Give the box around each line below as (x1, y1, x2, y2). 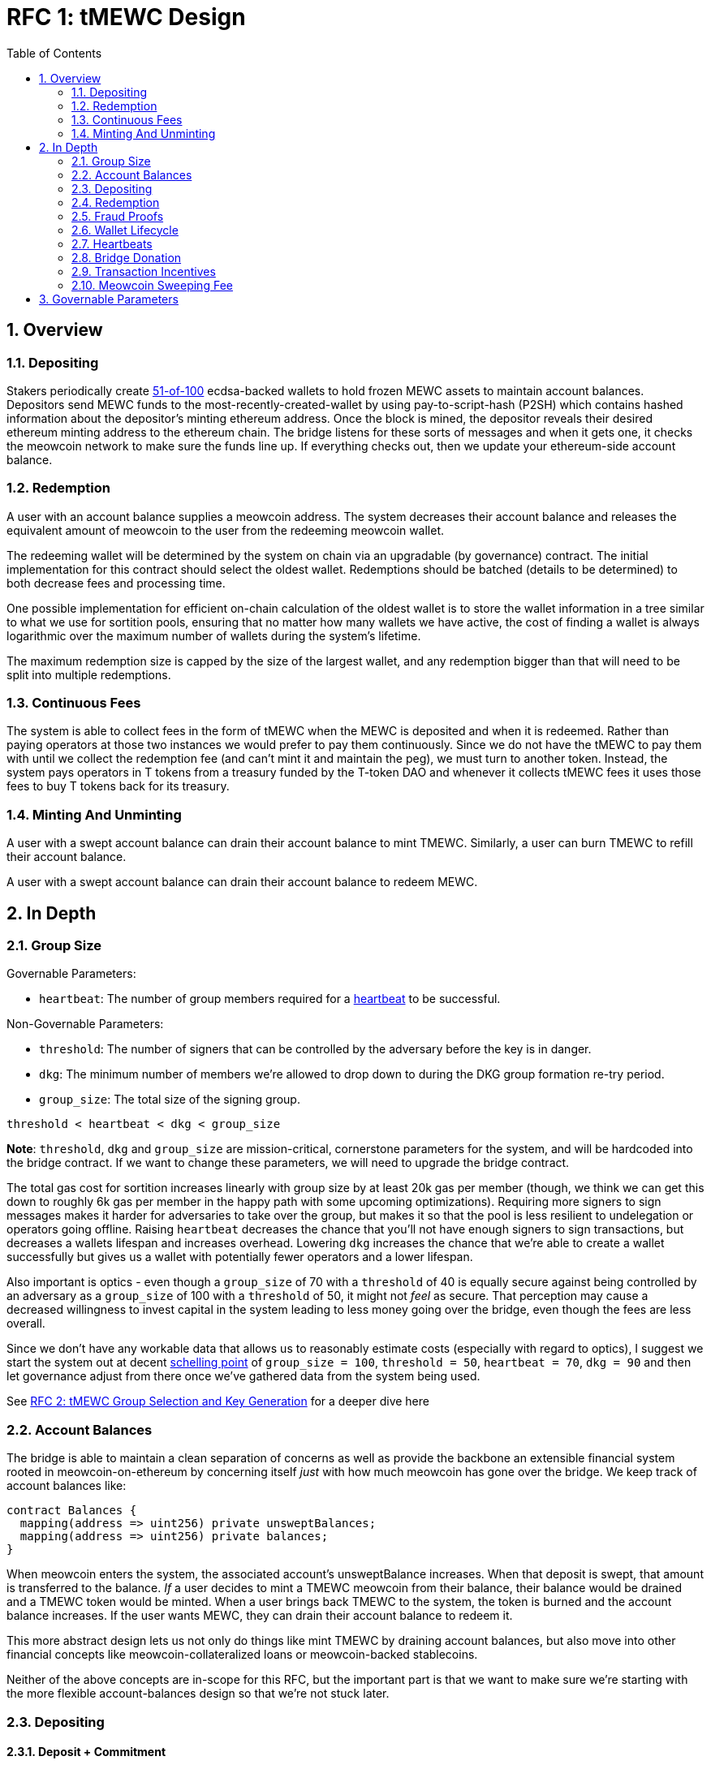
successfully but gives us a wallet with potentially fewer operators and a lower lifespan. (6, 1250, 473, 1264)
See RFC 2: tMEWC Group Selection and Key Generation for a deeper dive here (6, 1394, 429, 1409)
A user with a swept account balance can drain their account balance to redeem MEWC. (6, 875, 478, 889)
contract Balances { (6, 1504, 137, 1517)
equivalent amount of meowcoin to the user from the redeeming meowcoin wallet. (6, 523, 444, 537)
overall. (6, 1316, 45, 1331)
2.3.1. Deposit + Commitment (6, 1745, 166, 1759)
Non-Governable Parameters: (6, 1017, 164, 1031)
